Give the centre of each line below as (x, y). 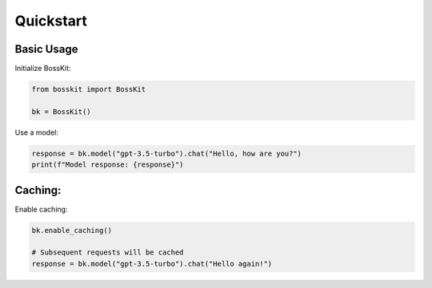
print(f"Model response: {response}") (108, 165)
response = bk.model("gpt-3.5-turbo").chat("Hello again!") (152, 264)
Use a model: (37, 132)
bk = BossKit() (61, 111)
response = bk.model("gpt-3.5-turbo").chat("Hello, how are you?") (167, 153)
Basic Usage (46, 49)
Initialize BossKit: (43, 69)
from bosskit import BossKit (89, 89)
